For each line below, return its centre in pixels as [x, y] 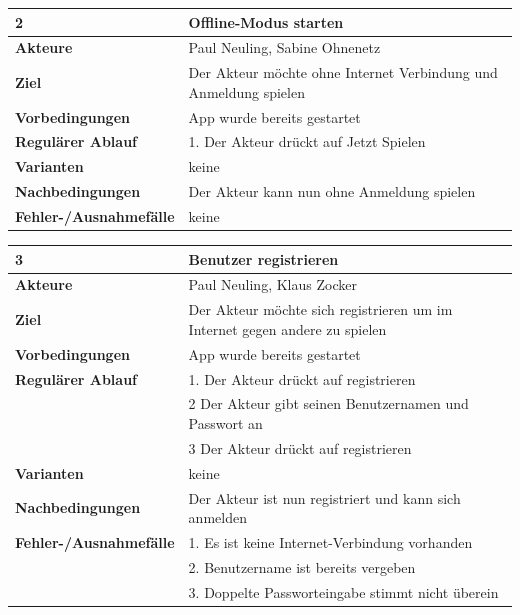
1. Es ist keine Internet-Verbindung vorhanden [330, 541]
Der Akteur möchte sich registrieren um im [320, 309]
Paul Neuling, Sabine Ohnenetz [284, 47]
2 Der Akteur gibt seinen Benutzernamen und [328, 403]
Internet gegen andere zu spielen [287, 328]
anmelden [217, 517]
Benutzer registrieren [263, 258]
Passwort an [225, 423]
